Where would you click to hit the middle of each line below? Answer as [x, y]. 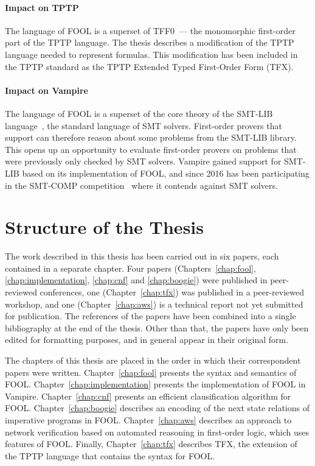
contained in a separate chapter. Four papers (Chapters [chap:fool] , [130, 268]
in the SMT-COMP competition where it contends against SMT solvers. [141, 185]
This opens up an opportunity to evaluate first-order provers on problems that [151, 149]
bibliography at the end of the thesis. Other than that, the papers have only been [157, 327]
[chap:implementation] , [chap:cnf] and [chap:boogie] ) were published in [136, 280]
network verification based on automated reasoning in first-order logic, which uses [157, 432]
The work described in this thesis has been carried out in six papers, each [142, 256]
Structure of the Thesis [104, 227]
